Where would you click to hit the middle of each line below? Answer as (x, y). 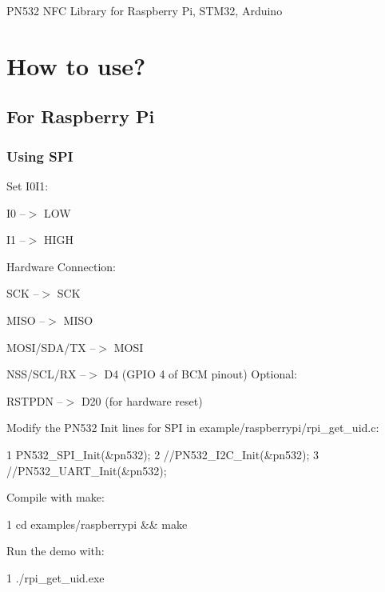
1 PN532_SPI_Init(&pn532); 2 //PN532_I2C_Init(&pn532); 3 (163, 454)
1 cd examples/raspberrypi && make (97, 524)
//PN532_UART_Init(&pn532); (87, 470)
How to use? (76, 65)
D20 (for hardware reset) (142, 400)
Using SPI (40, 156)
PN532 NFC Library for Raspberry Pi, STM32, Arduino (145, 10)
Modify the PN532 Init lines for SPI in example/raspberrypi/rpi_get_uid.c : (193, 428)
